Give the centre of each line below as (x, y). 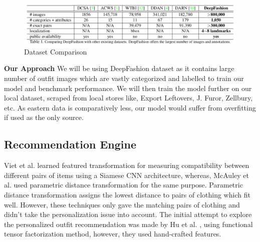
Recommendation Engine (70, 144)
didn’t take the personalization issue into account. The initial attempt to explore (128, 214)
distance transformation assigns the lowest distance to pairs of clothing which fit (127, 194)
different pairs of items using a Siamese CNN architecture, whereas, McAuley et (126, 175)
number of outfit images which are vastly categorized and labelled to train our (124, 78)
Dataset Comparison (56, 51)
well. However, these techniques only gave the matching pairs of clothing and (122, 204)
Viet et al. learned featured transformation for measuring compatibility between (127, 165)
